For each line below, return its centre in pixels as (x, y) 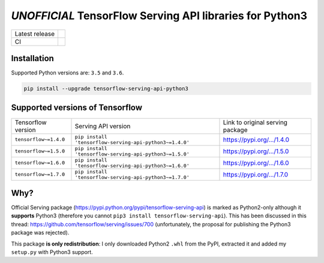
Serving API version (103, 126)
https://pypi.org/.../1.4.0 (256, 139)
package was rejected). (40, 233)
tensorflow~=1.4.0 (40, 140)
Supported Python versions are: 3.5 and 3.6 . (67, 73)
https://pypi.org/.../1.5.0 (256, 151)
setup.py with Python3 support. (52, 252)
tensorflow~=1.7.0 (40, 174)
